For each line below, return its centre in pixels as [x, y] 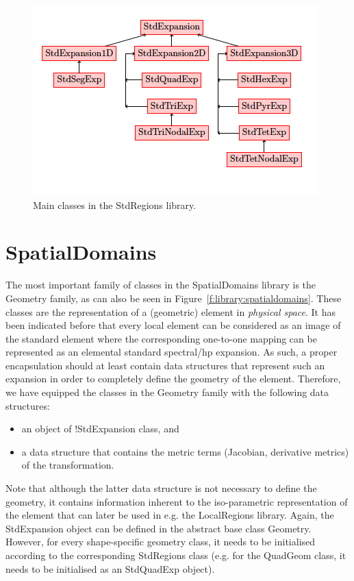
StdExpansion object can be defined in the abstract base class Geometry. [159, 528]
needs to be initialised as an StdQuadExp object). [110, 568]
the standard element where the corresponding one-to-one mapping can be [161, 338]
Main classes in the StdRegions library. [115, 205]
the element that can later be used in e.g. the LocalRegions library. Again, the [170, 515]
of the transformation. [68, 465]
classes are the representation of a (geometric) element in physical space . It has [171, 311]
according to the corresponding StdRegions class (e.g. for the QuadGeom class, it [176, 555]
